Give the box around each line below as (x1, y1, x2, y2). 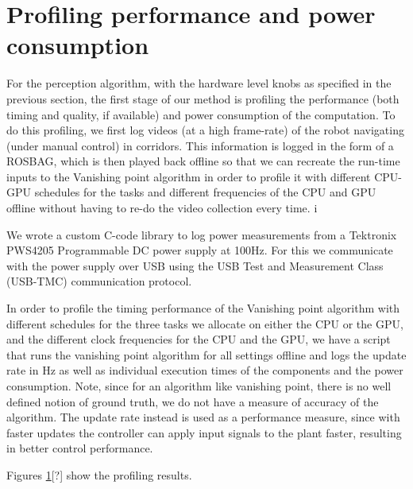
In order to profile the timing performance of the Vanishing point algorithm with (6, 300, 400, 316)
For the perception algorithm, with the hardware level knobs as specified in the (6, 75, 392, 91)
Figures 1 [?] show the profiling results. (6, 466, 192, 483)
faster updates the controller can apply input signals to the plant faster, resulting (6, 424, 402, 440)
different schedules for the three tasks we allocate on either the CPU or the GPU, (6, 315, 403, 332)
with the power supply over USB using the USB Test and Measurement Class (6, 257, 384, 274)
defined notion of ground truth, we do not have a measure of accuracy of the (6, 393, 379, 409)
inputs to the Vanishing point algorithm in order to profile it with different (6, 168, 371, 184)
